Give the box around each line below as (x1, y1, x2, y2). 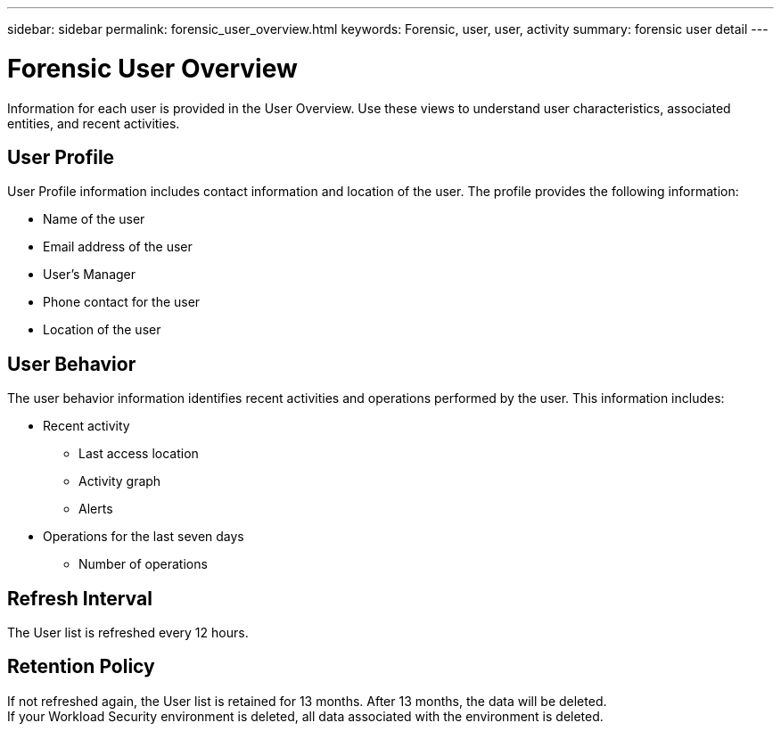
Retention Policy (7, 655, 155, 678)
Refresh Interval (7, 587, 152, 610)
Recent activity (43, 418, 130, 434)
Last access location (78, 446, 199, 462)
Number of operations (78, 556, 208, 572)
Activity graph (78, 473, 161, 489)
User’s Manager (43, 267, 136, 283)
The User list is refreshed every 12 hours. (7, 625, 249, 641)
